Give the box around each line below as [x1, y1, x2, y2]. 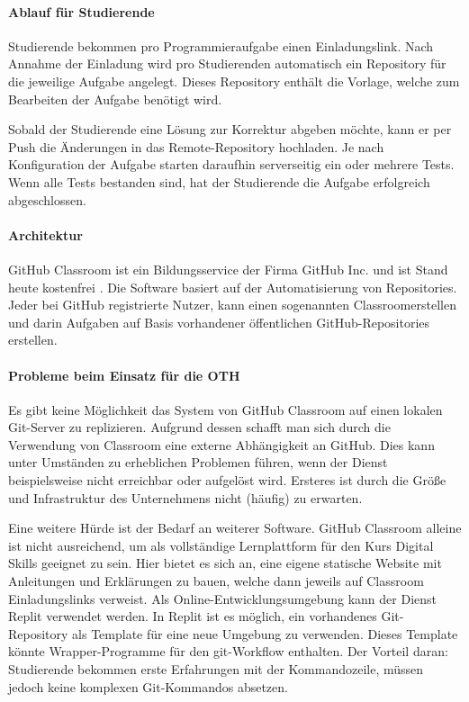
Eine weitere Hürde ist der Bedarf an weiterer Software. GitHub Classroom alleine [8, 518, 462, 537]
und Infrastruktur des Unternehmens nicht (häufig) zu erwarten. [8, 488, 363, 507]
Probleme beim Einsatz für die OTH [8, 365, 240, 384]
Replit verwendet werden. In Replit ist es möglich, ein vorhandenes [8, 607, 377, 625]
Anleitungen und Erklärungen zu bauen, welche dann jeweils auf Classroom [8, 571, 424, 590]
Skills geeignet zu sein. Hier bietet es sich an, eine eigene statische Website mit [8, 553, 442, 572]
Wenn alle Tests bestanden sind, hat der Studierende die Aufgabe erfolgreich [8, 172, 430, 191]
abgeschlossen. [8, 190, 86, 209]
